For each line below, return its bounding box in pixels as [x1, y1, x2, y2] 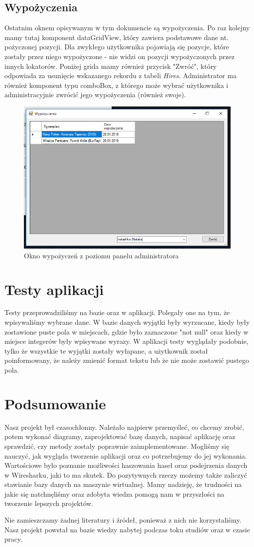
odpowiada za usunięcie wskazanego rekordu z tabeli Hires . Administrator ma [4, 70, 237, 81]
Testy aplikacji [4, 279, 104, 299]
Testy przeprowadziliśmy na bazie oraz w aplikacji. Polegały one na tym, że [4, 307, 230, 317]
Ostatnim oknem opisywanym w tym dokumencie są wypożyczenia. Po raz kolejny [4, 22, 250, 33]
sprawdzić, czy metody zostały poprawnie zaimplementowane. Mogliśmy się [4, 441, 230, 451]
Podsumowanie [4, 393, 106, 413]
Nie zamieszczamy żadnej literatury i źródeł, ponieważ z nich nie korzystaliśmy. [4, 515, 242, 525]
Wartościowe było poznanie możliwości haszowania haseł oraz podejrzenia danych [4, 460, 248, 470]
